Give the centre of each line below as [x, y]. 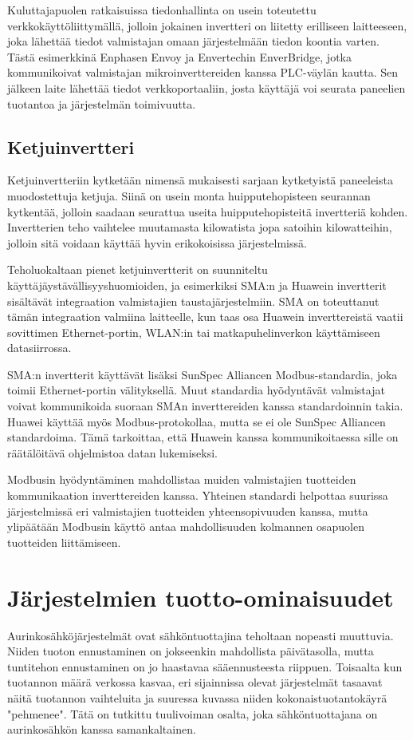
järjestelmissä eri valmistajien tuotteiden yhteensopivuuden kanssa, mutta [188, 510]
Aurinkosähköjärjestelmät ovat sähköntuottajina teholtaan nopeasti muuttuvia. [201, 635]
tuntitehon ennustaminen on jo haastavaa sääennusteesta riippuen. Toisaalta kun [205, 666]
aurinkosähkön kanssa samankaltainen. [102, 729]
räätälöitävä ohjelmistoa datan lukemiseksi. [112, 452]
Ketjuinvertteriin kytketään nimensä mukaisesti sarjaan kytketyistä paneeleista [200, 180]
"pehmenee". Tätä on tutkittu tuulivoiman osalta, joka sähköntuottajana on [193, 713]
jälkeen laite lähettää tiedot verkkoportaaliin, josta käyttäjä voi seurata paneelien [206, 87]
